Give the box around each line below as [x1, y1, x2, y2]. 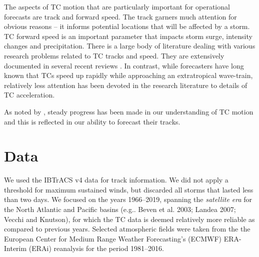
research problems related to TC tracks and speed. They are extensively [4, 50, 224, 60]
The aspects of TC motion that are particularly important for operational [4, 1, 230, 11]
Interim [4, 243, 27, 253]
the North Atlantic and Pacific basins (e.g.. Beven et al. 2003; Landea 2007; [4, 204, 236, 214]
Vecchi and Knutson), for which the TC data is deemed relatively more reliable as [4, 213, 255, 224]
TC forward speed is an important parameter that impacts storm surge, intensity [4, 30, 252, 41]
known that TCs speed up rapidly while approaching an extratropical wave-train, [4, 70, 253, 80]
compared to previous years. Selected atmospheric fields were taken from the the [4, 223, 250, 234]
